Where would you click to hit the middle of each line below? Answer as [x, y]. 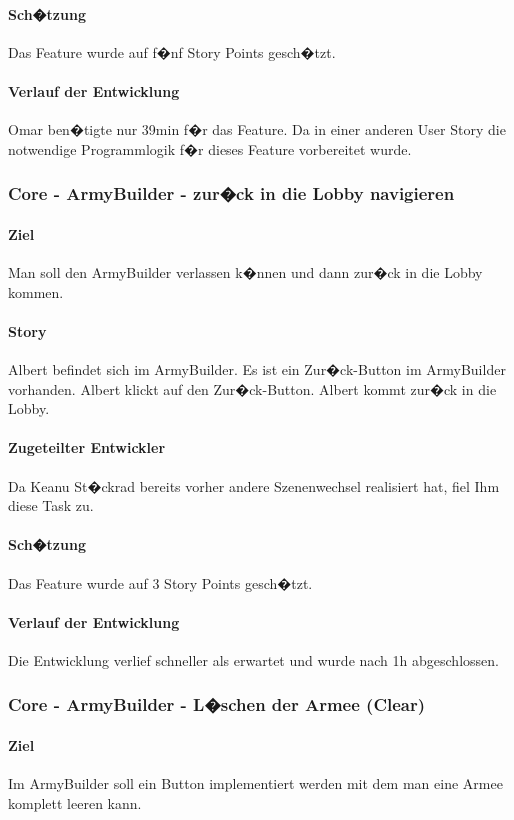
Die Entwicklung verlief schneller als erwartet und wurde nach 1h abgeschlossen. [253, 659]
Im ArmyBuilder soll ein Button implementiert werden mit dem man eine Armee [255, 783]
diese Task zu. [51, 505]
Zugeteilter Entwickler [87, 447]
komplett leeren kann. [75, 802]
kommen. [36, 291]
